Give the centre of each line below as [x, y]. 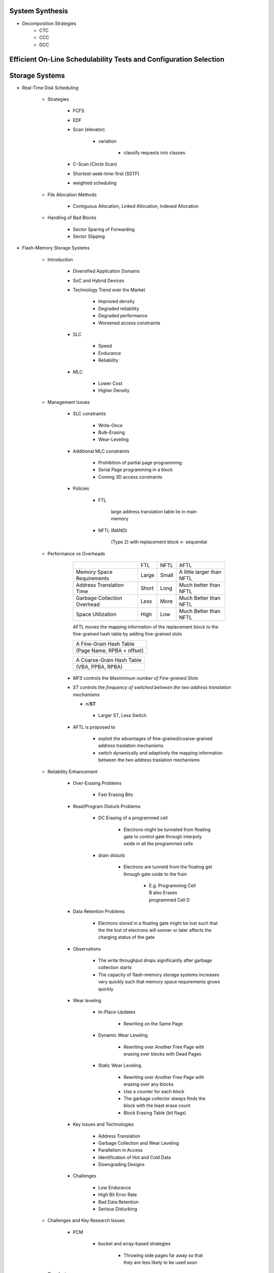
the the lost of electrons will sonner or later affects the [155, 930]
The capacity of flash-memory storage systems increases [159, 975]
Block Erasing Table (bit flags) [155, 1113]
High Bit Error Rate [117, 1195]
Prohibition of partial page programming [140, 463]
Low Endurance [115, 1187]
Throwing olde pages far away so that [163, 1255]
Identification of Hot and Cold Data [134, 1157]
